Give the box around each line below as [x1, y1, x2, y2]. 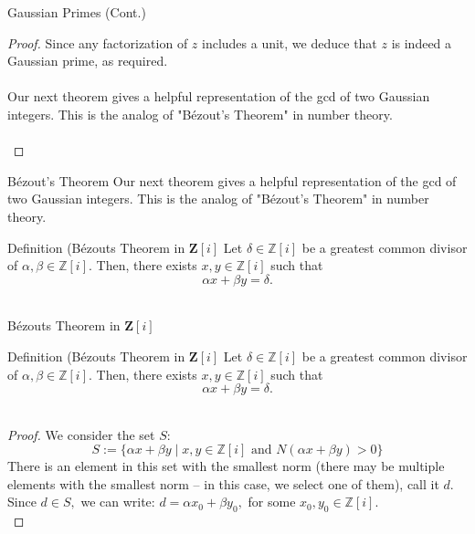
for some [248, 492, 296, 511]
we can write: [80, 492, 155, 511]
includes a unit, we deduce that [202, 33, 377, 52]
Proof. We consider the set [7, 424, 155, 444]
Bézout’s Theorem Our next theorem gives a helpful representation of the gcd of [7, 171, 457, 190]
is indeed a [391, 33, 452, 52]
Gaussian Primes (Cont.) [7, 3, 146, 21]
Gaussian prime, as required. [7, 51, 168, 70]
